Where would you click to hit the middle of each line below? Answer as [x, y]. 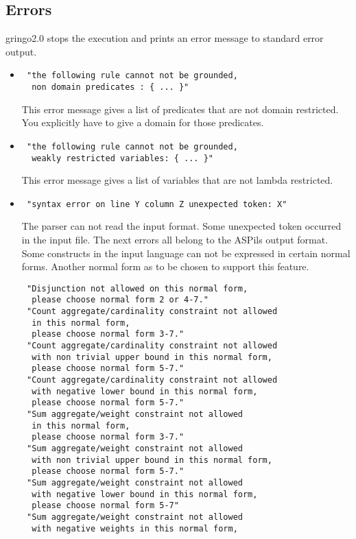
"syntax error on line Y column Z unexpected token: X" [157, 204]
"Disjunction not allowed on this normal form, [137, 288]
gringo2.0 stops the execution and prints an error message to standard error [165, 38]
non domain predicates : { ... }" [110, 87]
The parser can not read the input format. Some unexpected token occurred [181, 226]
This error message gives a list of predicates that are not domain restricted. [180, 109]
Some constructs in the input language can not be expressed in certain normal [186, 253]
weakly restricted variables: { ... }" [122, 158]
